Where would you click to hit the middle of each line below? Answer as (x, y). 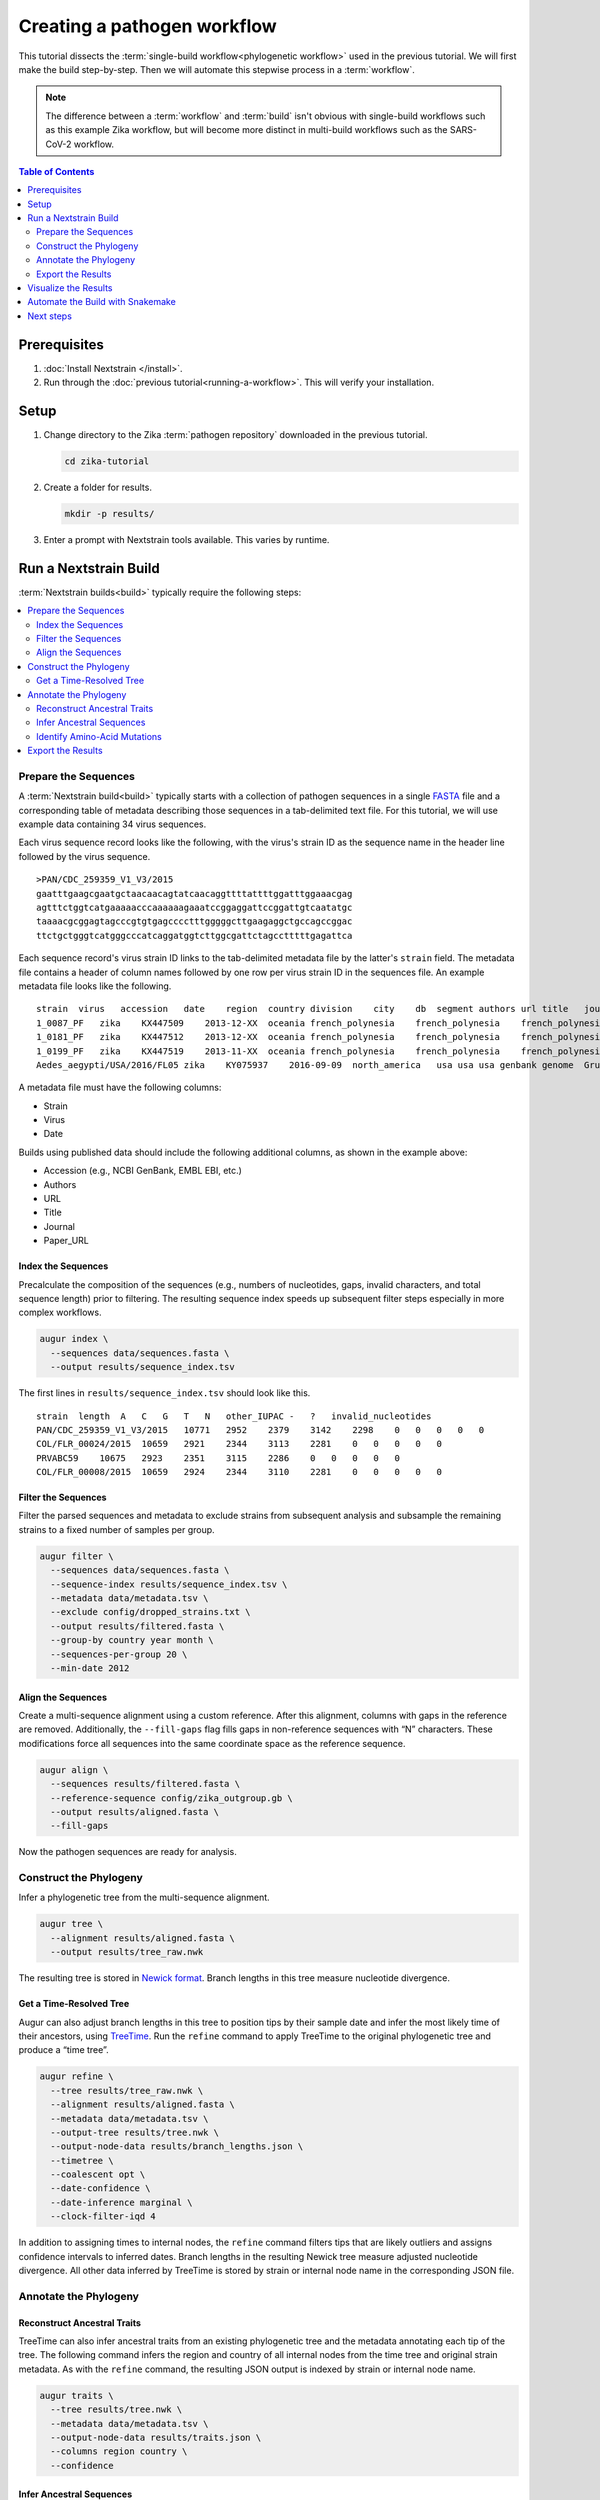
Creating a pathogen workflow (147, 26)
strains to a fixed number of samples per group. (116, 1529)
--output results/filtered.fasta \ (137, 1626)
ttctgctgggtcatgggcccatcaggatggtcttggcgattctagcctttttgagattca (194, 935)
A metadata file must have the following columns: (120, 1087)
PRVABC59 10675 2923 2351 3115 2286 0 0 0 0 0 (218, 1458)
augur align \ (74, 1769)
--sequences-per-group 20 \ (119, 1654)
